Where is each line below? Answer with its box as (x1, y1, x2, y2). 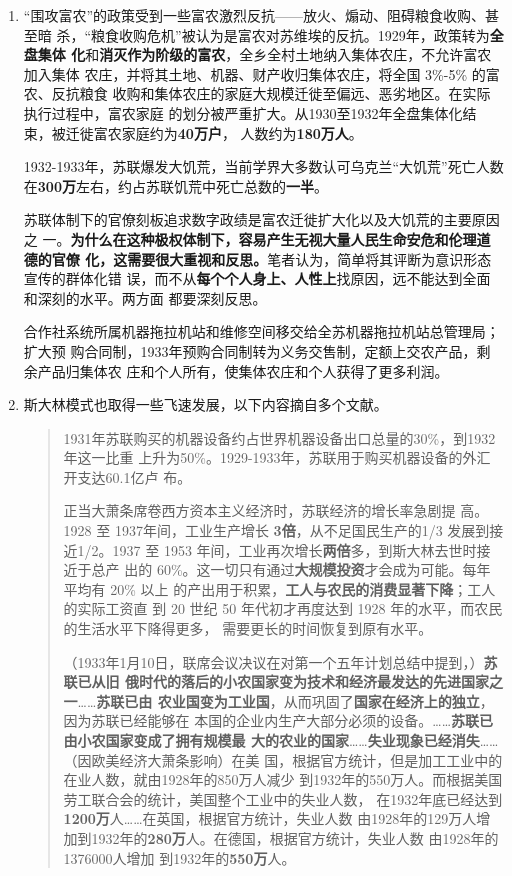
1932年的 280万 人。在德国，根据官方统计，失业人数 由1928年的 (91, 827, 499, 848)
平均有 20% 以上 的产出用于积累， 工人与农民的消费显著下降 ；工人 (63, 578, 496, 599)
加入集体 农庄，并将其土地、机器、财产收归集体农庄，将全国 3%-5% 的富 (23, 63, 500, 84)
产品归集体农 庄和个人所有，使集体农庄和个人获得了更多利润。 (37, 360, 449, 381)
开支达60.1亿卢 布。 (63, 466, 192, 487)
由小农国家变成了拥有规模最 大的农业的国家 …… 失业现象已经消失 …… (63, 730, 499, 750)
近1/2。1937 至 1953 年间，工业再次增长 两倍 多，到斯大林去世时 (63, 539, 477, 560)
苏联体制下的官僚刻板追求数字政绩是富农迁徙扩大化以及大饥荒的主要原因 (23, 209, 500, 230)
